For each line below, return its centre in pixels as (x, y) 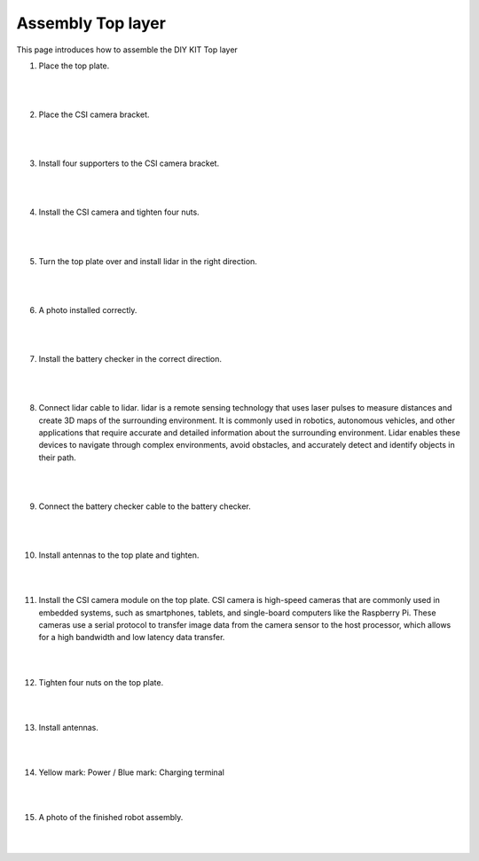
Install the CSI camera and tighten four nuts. (119, 212)
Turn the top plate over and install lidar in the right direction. (148, 261)
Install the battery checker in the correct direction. (130, 358)
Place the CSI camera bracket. (94, 114)
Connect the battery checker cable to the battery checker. (145, 506)
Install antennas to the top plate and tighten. (119, 555)
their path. (58, 458)
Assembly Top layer (91, 23)
